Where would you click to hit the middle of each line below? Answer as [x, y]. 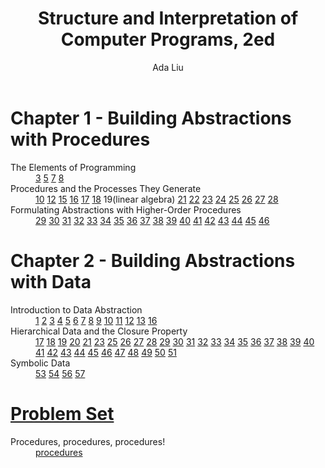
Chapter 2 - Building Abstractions [153, 260]
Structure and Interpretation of [168, 18]
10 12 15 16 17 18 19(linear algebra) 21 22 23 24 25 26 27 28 [157, 199]
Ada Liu [168, 67]
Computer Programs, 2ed [168, 39]
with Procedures [80, 139]
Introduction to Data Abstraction [76, 309]
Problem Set [62, 413]
